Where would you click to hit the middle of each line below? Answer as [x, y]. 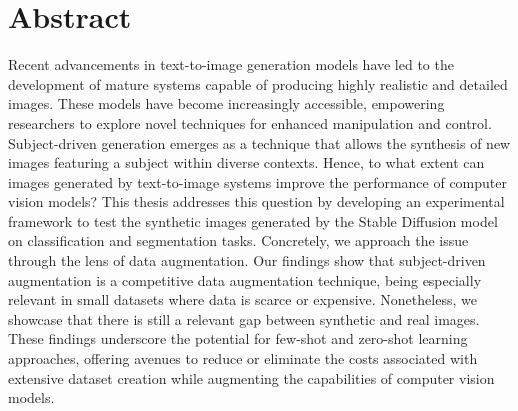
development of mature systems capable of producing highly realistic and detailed [258, 83]
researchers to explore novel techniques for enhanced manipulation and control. [250, 122]
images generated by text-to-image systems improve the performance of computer [257, 181]
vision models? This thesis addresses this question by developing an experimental [256, 201]
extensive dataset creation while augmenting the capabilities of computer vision [251, 377]
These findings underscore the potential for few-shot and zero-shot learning [238, 338]
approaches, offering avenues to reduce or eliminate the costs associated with [243, 358]
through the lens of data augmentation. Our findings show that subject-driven [247, 260]
